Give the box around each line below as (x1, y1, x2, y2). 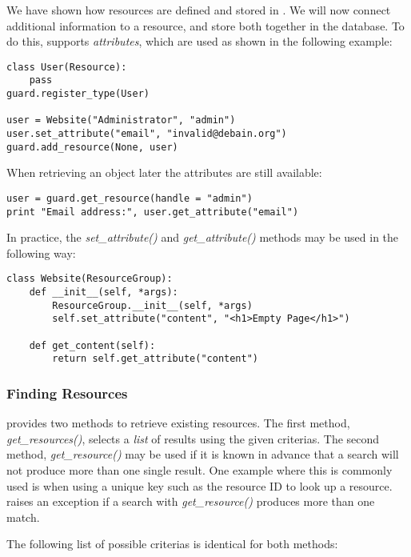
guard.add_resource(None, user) (6, 141, 178, 153)
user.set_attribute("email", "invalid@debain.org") (6, 128, 287, 140)
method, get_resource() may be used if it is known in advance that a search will (6, 446, 399, 463)
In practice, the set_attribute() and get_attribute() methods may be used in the (6, 229, 399, 246)
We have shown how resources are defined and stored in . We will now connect (6, 2, 391, 18)
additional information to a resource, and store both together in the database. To (6, 17, 405, 34)
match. (6, 508, 40, 525)
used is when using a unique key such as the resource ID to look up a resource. (6, 477, 393, 494)
